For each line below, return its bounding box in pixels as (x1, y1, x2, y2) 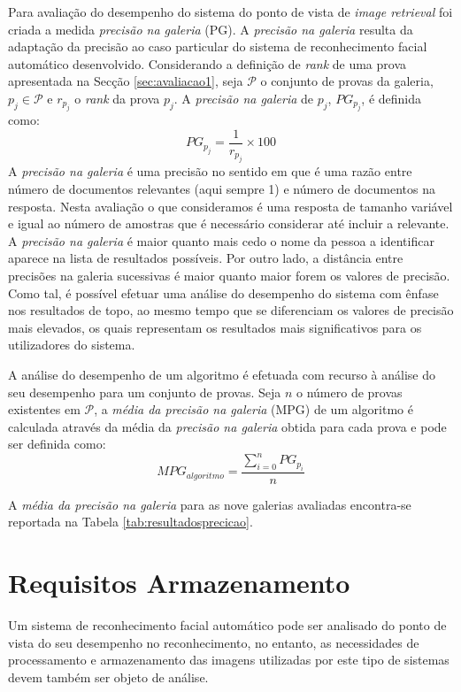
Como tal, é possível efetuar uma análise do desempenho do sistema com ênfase (8, 283, 439, 302)
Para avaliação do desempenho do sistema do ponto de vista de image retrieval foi (8, 3, 453, 20)
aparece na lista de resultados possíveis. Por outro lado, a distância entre (8, 249, 403, 267)
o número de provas (296, 382, 403, 401)
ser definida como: (8, 434, 106, 453)
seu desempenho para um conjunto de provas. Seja (8, 382, 281, 401)
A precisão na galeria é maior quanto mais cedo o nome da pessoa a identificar (8, 231, 434, 250)
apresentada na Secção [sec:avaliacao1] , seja (8, 72, 243, 90)
